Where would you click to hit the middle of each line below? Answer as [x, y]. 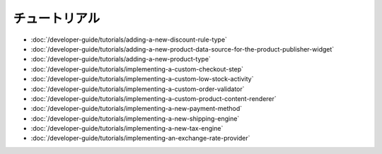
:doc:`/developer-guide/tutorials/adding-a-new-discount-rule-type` [129, 40]
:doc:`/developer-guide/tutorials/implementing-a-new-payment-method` [137, 109]
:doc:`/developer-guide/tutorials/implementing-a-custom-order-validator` [138, 89]
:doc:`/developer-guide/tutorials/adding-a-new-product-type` [121, 59]
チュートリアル [57, 18]
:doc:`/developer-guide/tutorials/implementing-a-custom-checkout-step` [137, 69]
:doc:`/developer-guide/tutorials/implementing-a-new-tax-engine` [127, 129]
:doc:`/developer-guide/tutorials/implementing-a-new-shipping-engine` [135, 118]
